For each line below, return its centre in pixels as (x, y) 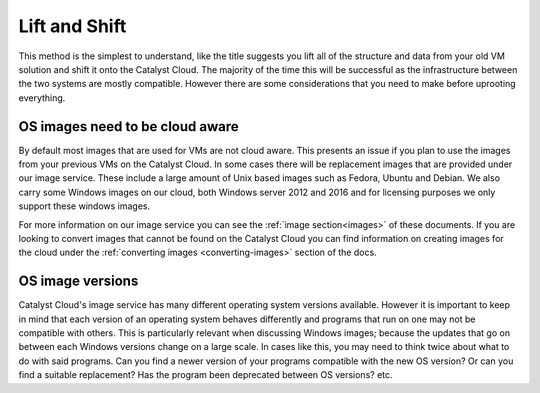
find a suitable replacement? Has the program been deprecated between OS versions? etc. (206, 375)
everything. (42, 97)
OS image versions (78, 281)
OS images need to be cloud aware (128, 126)
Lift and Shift (72, 26)
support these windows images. (84, 206)
